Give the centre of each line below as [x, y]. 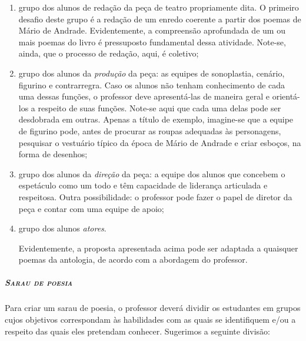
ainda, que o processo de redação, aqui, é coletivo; [109, 53]
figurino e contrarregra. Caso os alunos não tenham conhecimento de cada [152, 85]
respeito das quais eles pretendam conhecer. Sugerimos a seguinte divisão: [137, 331]
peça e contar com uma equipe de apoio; [91, 208]
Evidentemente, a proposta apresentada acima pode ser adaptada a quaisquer [158, 248]
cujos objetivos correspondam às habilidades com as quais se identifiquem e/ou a [150, 320]
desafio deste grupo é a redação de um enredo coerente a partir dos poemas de [160, 19]
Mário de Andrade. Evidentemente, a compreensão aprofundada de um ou [152, 30]
